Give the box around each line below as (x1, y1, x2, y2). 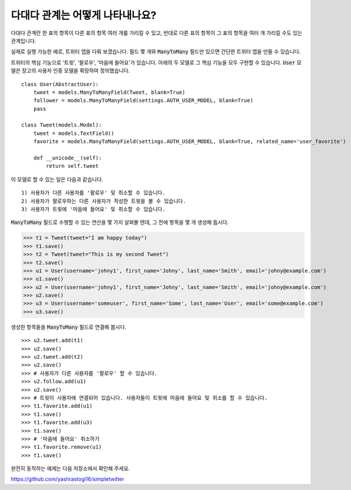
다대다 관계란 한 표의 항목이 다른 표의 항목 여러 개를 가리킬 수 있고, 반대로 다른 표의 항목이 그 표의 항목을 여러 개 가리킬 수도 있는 (11, 29, 303, 36)
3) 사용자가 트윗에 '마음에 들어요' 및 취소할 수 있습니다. (21, 206, 166, 212)
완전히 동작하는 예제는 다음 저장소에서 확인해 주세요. (11, 465, 130, 472)
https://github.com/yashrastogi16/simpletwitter (11, 475, 124, 483)
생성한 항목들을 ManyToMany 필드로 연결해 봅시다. (11, 323, 127, 331)
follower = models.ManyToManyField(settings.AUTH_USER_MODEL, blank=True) (33, 97, 254, 104)
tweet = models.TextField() (33, 130, 114, 137)
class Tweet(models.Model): (21, 122, 102, 128)
